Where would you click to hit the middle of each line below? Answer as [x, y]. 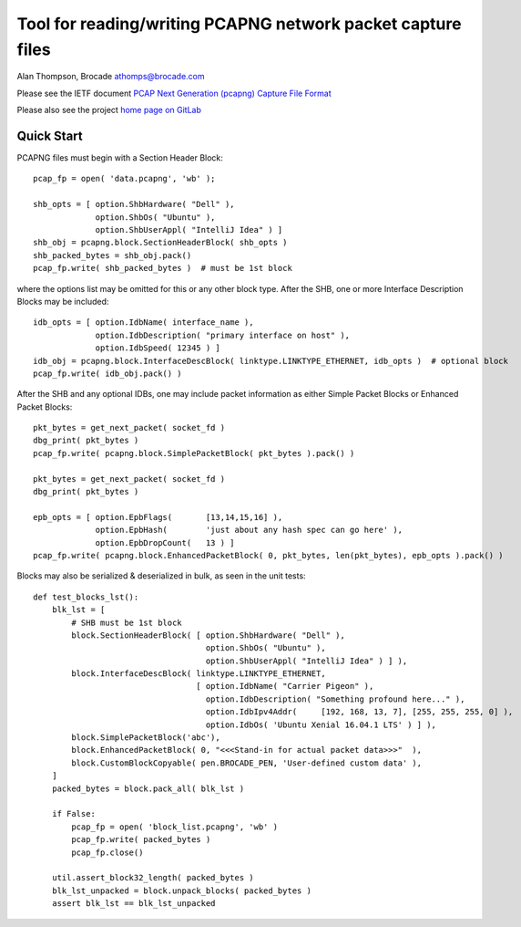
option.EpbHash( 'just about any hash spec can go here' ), [249, 530]
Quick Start [50, 135]
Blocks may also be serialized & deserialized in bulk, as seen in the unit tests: [161, 576]
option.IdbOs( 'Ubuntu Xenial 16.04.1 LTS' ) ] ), [321, 724]
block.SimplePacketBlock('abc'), [146, 738]
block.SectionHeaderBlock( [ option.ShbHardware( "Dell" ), [208, 635]
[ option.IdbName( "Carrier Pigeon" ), [285, 686]
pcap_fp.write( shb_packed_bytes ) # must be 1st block [163, 268]
